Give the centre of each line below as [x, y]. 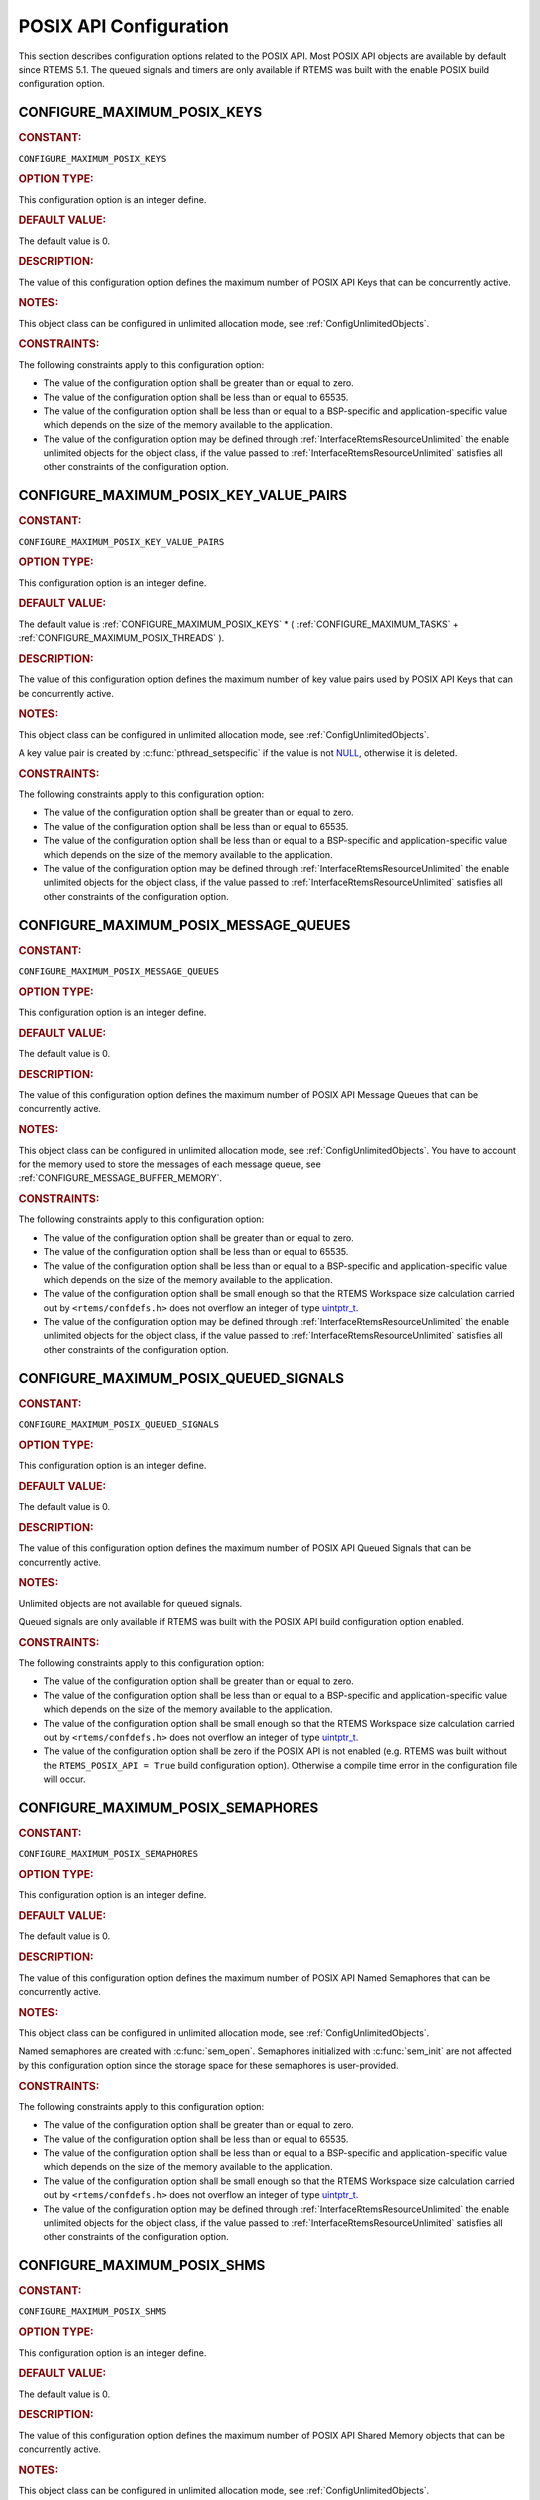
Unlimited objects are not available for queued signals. [130, 1603]
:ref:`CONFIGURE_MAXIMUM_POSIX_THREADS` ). [121, 638]
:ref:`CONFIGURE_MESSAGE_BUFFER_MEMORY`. [120, 1178]
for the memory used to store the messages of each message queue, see [170, 1164]
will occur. [64, 1779]
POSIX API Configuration [123, 26]
